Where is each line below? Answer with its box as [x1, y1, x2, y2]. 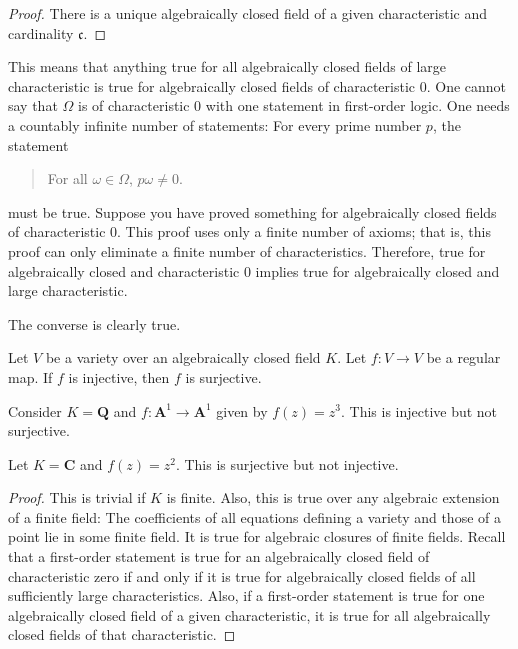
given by [216, 400, 268, 421]
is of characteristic [78, 95, 190, 116]
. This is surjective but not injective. [175, 453, 399, 474]
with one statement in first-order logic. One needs [205, 95, 510, 116]
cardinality [8, 22, 74, 43]
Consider [8, 400, 62, 421]
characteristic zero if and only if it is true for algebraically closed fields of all [8, 565, 476, 586]
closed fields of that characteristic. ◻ [8, 624, 236, 645]
